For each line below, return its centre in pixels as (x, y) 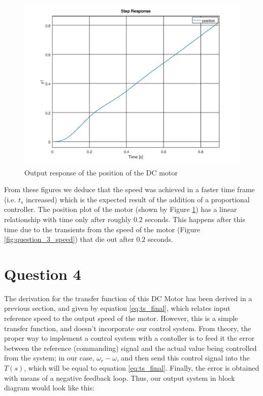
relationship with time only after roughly (68, 219)
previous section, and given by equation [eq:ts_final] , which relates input (117, 308)
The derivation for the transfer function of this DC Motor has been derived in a (128, 298)
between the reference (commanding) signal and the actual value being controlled (130, 348)
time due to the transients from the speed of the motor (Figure (102, 229)
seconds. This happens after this (195, 219)
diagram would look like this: (49, 388)
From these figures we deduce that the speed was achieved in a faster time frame (129, 189)
